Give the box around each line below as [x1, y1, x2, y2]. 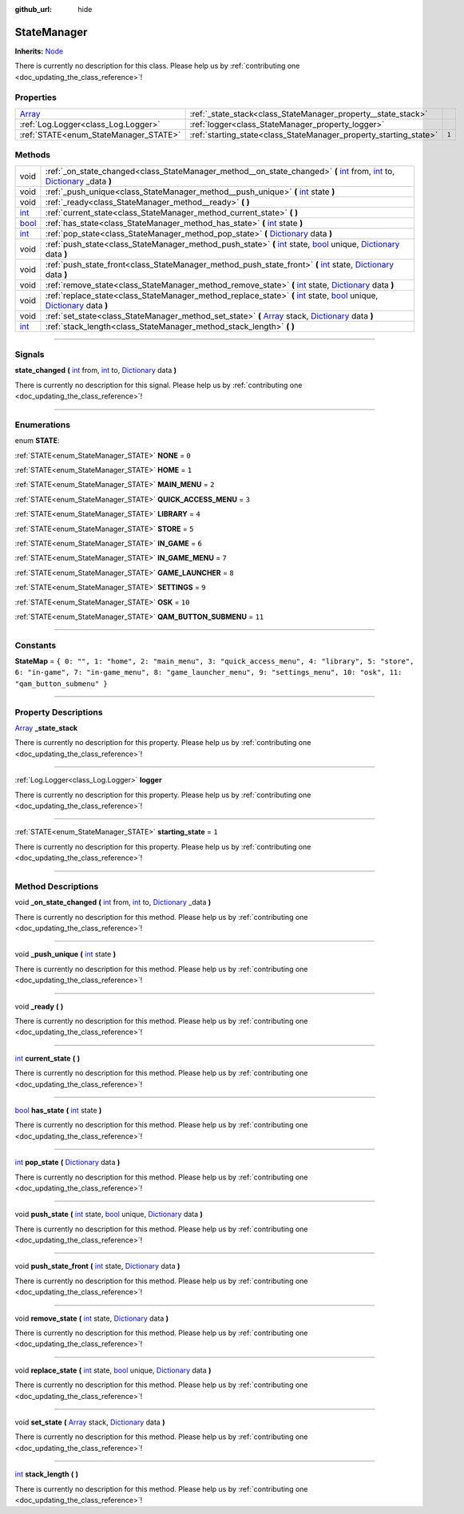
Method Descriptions [14, 881, 99, 892]
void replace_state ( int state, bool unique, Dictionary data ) [14, 1365, 212, 1375]
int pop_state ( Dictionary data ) [14, 1158, 121, 1167]
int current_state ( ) [14, 1053, 81, 1063]
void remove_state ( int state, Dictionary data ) [14, 1314, 169, 1323]
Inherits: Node [14, 46, 64, 56]
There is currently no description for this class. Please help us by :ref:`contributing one [14, 61, 300, 71]
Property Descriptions [14, 707, 103, 718]
